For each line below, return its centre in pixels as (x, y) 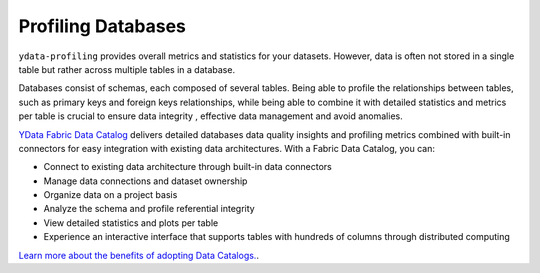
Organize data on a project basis (110, 195)
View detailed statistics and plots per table (131, 222)
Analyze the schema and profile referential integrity (149, 209)
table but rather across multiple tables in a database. (126, 69)
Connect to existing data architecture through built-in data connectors (187, 167)
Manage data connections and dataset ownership (145, 181)
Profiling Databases (102, 26)
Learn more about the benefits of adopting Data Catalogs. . (139, 255)
